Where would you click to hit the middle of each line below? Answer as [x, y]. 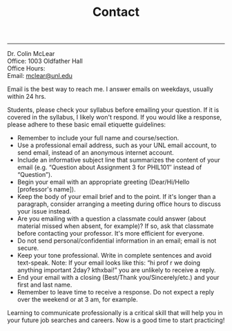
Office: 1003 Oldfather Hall [45, 61]
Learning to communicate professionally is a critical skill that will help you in [115, 313]
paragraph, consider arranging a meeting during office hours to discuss [119, 204]
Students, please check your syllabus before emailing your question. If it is [113, 110]
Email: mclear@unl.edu [40, 76]
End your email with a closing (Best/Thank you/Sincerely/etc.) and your [118, 278]
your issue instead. [44, 211]
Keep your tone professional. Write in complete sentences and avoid [114, 256]
